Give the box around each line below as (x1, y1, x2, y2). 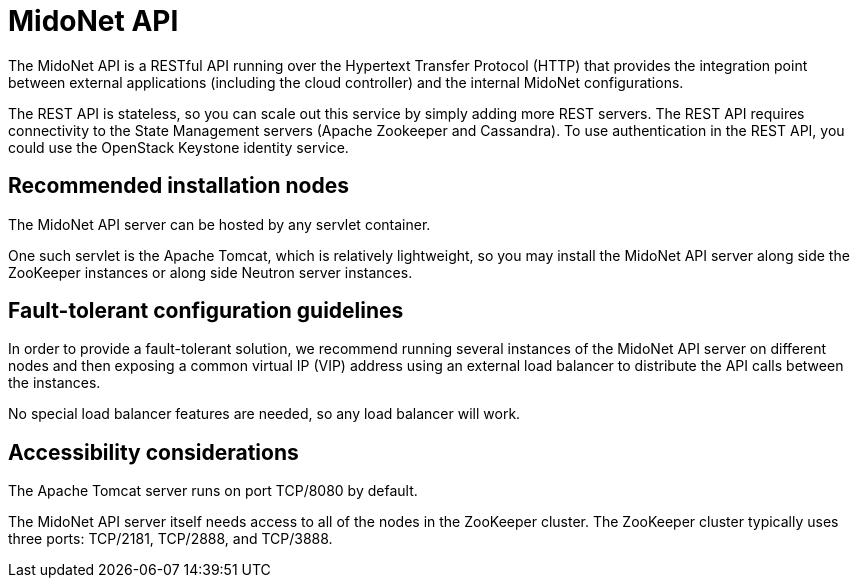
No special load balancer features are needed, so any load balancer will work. (8, 405, 521, 423)
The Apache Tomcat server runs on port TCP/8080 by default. (8, 482, 418, 500)
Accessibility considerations (8, 439, 299, 465)
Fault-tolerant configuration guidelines (8, 298, 404, 324)
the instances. (8, 374, 101, 392)
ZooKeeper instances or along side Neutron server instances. (8, 263, 413, 281)
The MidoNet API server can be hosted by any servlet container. (8, 215, 431, 233)
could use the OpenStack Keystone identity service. (8, 138, 349, 156)
